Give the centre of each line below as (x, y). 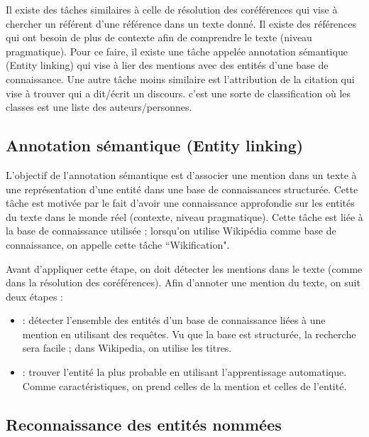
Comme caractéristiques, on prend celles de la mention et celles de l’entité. (184, 385)
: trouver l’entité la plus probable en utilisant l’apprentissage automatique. (184, 372)
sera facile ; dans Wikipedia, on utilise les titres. (127, 348)
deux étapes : (34, 296)
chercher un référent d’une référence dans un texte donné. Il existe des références (181, 23)
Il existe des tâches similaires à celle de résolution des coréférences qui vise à (172, 9)
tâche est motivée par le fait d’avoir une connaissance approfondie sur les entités (180, 203)
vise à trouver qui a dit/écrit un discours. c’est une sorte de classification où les (178, 93)
